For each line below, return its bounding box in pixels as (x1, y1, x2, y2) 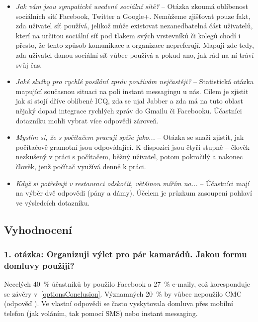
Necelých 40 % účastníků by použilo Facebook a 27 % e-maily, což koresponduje (4, 279, 251, 289)
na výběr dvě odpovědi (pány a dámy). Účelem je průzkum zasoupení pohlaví (15, 188, 252, 198)
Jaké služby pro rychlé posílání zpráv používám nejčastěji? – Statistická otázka (15, 76, 254, 87)
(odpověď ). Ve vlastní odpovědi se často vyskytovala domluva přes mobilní (4, 298, 233, 309)
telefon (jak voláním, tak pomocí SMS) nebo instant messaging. (4, 308, 198, 318)
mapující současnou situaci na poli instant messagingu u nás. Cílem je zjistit (15, 86, 249, 96)
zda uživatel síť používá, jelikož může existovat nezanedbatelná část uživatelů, (15, 20, 253, 31)
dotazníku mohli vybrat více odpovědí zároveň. (15, 115, 159, 125)
